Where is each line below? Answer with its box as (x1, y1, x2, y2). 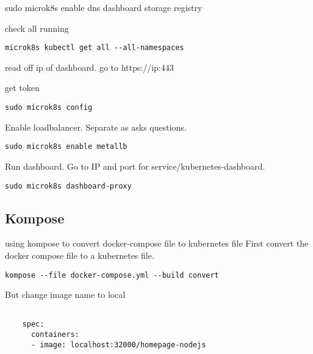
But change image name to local (5, 288, 126, 301)
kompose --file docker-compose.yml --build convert (5, 270, 219, 280)
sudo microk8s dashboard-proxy (5, 181, 132, 190)
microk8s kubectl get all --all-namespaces (5, 43, 184, 52)
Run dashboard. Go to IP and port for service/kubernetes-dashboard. (5, 159, 265, 172)
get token (5, 81, 40, 94)
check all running (5, 21, 69, 34)
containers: (31, 330, 79, 339)
